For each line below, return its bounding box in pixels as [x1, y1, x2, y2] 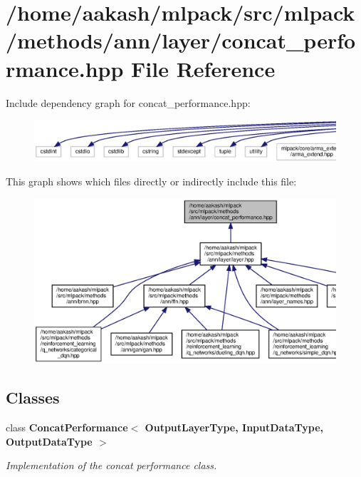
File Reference [131, 53, 276, 83]
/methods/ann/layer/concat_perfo [6, 26, 356, 55]
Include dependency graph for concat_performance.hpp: [6, 95, 251, 110]
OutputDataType [6, 434, 93, 448]
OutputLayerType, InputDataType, [145, 420, 323, 435]
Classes [6, 386, 60, 409]
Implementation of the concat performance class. [6, 458, 217, 473]
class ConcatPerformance [6, 420, 128, 435]
